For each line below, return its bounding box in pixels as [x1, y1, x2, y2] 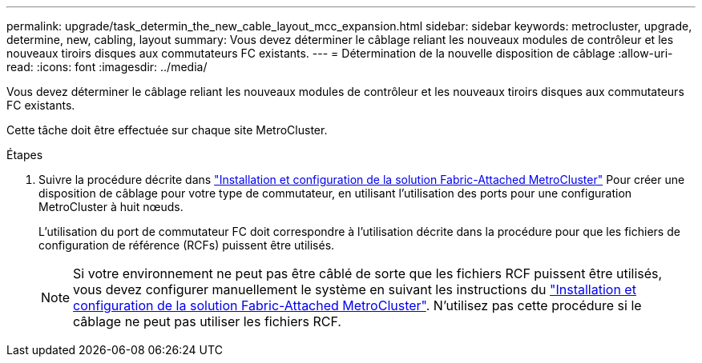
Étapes [6, 148, 43, 162]
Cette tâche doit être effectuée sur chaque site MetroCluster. [6, 123, 328, 137]
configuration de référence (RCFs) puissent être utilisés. [38, 238, 335, 252]
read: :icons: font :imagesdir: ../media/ [6, 60, 208, 74]
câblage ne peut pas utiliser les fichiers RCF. [73, 313, 341, 329]
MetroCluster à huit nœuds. [38, 200, 184, 213]
